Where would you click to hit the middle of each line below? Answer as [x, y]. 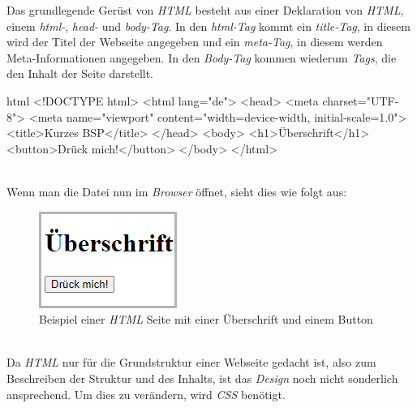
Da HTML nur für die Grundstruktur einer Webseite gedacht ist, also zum [191, 362]
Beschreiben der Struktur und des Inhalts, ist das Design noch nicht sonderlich [202, 378]
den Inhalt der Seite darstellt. [80, 73]
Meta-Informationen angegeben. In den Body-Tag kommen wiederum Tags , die [202, 57]
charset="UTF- [361, 100]
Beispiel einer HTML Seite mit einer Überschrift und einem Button [206, 319]
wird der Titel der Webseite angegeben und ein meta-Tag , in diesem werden [195, 42]
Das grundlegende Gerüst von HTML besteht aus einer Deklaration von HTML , [205, 10]
